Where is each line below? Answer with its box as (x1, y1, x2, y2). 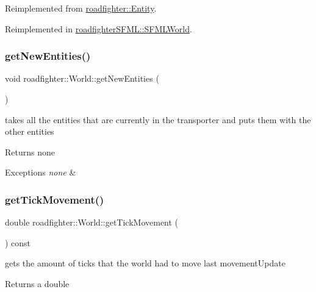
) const (5, 236, 31, 249)
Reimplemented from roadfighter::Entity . (5, 2, 157, 14)
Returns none (5, 145, 55, 158)
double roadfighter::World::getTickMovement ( (5, 216, 179, 229)
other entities (5, 125, 54, 138)
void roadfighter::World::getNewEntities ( (5, 72, 159, 85)
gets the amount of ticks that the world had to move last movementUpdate (5, 257, 285, 269)
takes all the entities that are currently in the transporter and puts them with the (5, 113, 311, 126)
